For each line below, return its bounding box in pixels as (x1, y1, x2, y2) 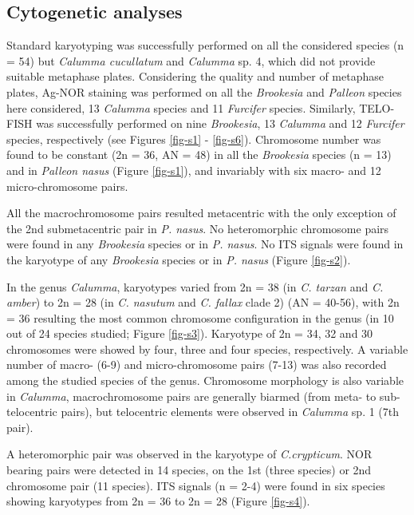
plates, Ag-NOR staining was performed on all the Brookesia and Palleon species (6, 83, 402, 100)
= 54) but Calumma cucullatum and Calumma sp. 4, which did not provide (6, 52, 376, 69)
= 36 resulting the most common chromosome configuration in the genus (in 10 (6, 309, 394, 326)
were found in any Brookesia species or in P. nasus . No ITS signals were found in (6, 236, 404, 252)
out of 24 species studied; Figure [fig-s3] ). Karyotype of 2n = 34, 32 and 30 (6, 325, 373, 342)
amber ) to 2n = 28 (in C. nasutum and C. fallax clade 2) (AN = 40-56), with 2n (6, 294, 400, 311)
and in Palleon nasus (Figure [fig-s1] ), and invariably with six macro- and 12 (6, 161, 381, 178)
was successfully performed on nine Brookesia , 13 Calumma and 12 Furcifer (36, 115, 404, 132)
